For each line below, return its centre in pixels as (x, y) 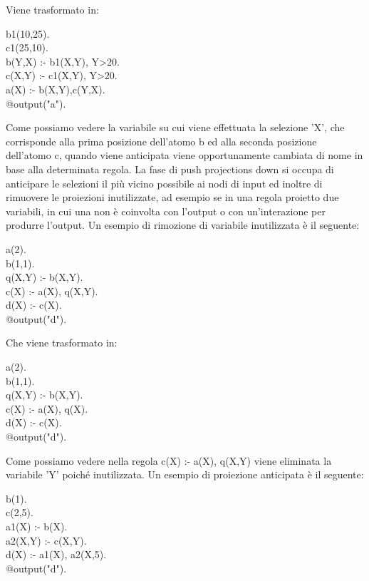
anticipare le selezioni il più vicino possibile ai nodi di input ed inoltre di (164, 183)
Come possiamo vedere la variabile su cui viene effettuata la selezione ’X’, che (175, 127)
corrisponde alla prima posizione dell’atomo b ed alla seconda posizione (161, 141)
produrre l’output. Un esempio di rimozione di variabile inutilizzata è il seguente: (183, 225)
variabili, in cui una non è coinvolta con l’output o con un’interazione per (166, 211)
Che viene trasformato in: (62, 343)
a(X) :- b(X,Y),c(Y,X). (56, 89)
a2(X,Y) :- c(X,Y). (46, 540)
